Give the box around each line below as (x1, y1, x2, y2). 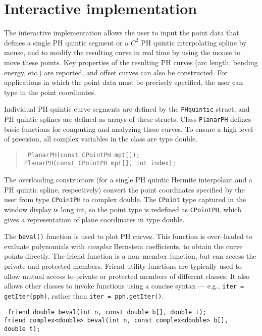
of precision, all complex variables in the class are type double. (4, 133, 198, 144)
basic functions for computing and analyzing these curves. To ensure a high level (4, 123, 253, 134)
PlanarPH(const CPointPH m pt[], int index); (24, 160, 176, 167)
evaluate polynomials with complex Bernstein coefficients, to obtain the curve (4, 241, 243, 251)
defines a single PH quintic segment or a (4, 37, 129, 47)
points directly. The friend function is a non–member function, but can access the (4, 251, 256, 261)
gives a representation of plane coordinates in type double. (4, 214, 185, 224)
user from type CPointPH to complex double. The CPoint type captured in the (4, 194, 246, 205)
